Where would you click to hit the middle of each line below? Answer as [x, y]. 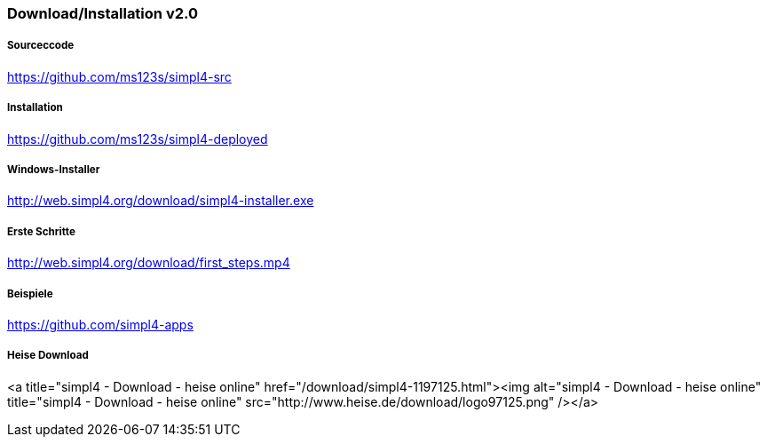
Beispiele [30, 293]
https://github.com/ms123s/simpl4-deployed [138, 139]
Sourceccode [41, 46]
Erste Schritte [41, 231]
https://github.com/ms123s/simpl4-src [119, 76]
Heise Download [48, 356]
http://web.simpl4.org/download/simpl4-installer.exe [161, 201]
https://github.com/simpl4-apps [100, 324]
